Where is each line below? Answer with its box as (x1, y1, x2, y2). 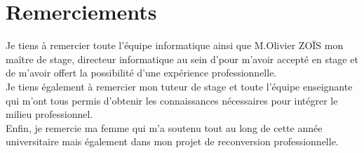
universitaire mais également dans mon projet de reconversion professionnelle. (6, 134, 339, 149)
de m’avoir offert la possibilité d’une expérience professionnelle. (6, 65, 277, 80)
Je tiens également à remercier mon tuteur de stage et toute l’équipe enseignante (6, 79, 353, 93)
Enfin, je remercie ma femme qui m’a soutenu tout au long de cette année (6, 120, 323, 135)
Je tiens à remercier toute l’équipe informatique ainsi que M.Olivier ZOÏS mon (6, 38, 344, 53)
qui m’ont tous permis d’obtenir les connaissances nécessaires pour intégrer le (6, 93, 338, 107)
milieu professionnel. (6, 107, 93, 121)
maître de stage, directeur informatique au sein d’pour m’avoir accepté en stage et (6, 51, 358, 66)
